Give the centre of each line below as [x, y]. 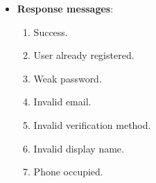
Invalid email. [62, 102]
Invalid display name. [79, 148]
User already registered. [84, 55]
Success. [51, 32]
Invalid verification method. [92, 124]
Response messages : [65, 8]
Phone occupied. [68, 172]
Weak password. [68, 78]
